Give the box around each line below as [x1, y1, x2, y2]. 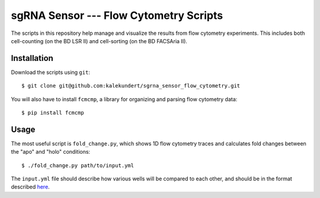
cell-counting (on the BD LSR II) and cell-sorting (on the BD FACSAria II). [11, 37, 188, 44]
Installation [11, 53, 53, 63]
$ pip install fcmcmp [21, 109, 84, 116]
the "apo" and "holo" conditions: [11, 148, 91, 155]
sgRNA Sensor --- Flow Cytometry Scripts [11, 9, 223, 22]
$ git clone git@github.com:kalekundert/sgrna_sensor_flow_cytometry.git [21, 83, 241, 89]
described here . [11, 183, 50, 190]
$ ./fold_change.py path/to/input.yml [21, 162, 135, 168]
